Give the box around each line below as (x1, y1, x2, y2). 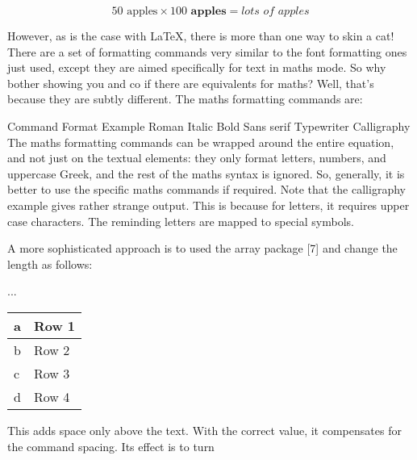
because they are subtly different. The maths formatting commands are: (7, 90, 363, 107)
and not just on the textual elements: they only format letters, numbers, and (7, 149, 386, 166)
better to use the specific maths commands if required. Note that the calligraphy (7, 181, 406, 198)
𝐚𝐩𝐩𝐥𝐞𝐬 (190, 6, 227, 17)
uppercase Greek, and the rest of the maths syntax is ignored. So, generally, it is (7, 165, 405, 182)
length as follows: (7, 255, 93, 272)
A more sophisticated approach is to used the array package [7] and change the (7, 240, 398, 257)
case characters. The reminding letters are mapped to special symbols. (7, 212, 354, 229)
